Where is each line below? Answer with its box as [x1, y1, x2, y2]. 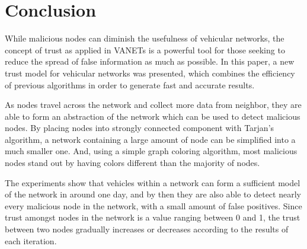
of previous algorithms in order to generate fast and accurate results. [5, 78, 255, 91]
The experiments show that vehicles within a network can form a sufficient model [5, 176, 300, 189]
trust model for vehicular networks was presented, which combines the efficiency [5, 66, 295, 79]
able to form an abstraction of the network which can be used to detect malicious [5, 110, 300, 122]
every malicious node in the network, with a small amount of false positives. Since [5, 199, 302, 212]
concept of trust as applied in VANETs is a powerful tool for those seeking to [5, 43, 285, 56]
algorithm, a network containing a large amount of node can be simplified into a [5, 133, 296, 145]
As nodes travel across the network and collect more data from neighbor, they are [5, 98, 302, 111]
